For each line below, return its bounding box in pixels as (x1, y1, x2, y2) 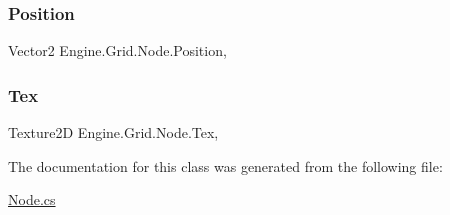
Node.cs (8, 189, 56, 210)
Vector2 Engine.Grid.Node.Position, (8, 40, 227, 61)
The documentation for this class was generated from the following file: (8, 155, 443, 176)
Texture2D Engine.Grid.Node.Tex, (8, 122, 219, 143)
